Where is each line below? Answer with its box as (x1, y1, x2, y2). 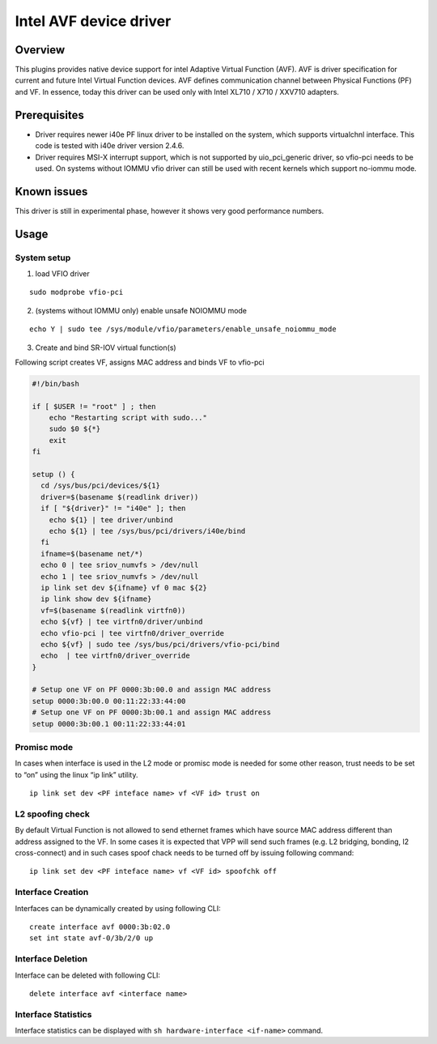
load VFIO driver (35, 268, 91, 279)
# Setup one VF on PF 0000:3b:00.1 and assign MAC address (32, 708, 271, 717)
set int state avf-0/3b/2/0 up (29, 934, 154, 943)
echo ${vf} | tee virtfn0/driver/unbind (40, 617, 203, 627)
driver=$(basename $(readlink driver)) (40, 492, 199, 501)
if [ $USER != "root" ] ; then (32, 402, 157, 411)
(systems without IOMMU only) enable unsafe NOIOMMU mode (35, 305, 247, 315)
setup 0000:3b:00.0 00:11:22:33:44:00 (32, 697, 186, 705)
